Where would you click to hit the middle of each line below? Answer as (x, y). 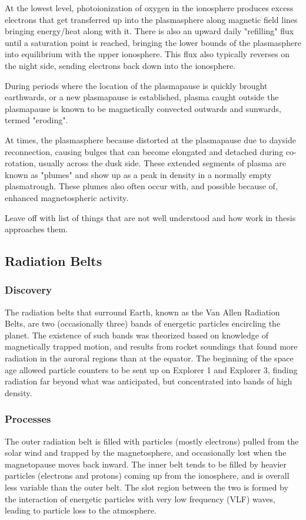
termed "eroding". (36, 120)
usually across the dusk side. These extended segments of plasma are (162, 163)
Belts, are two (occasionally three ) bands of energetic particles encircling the (143, 323)
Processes (28, 419)
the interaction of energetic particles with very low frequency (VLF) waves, (140, 498)
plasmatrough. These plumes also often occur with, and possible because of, (141, 186)
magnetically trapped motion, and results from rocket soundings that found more (151, 346)
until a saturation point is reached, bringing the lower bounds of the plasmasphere (153, 42)
